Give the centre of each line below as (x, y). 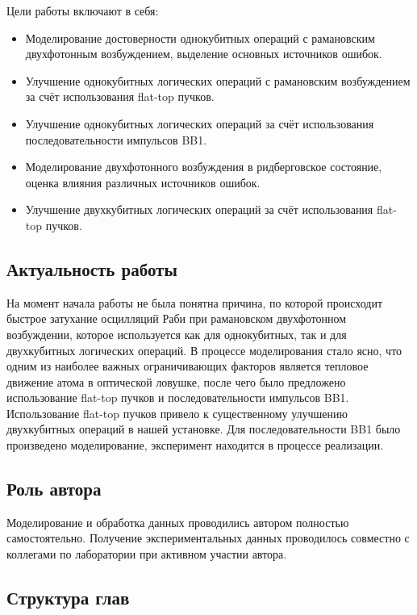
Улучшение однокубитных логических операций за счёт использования (200, 123)
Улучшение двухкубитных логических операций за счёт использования (199, 209)
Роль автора (54, 489)
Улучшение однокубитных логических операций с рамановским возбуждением (218, 80)
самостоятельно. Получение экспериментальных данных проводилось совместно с (208, 538)
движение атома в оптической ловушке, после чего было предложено (176, 381)
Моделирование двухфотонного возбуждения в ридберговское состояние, (204, 167)
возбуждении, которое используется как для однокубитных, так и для (177, 334)
